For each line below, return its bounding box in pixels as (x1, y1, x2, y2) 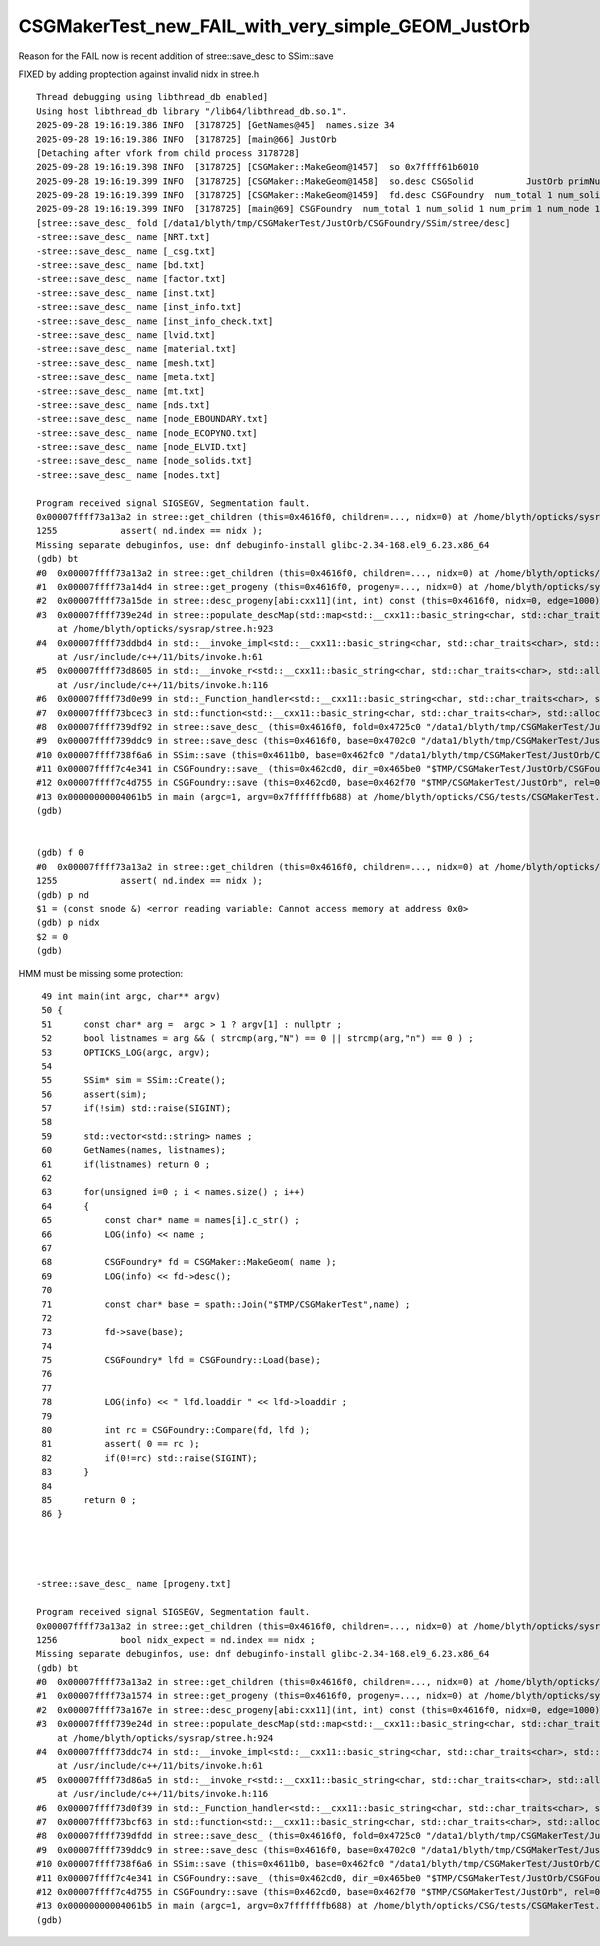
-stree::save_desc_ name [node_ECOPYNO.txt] (36, 427, 259, 439)
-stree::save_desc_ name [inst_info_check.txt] (36, 315, 274, 327)
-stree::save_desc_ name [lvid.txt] (36, 329, 216, 340)
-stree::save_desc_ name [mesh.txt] (36, 357, 216, 369)
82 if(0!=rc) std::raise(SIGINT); (41, 1452, 259, 1464)
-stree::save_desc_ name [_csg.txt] (36, 245, 216, 257)
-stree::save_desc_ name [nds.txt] (36, 399, 211, 410)
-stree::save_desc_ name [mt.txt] (36, 385, 205, 397)
